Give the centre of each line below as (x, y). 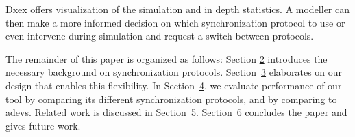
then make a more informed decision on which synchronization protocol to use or (175, 22)
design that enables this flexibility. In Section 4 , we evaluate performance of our (174, 85)
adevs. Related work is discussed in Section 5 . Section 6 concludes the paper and (176, 112)
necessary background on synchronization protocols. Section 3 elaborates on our (174, 72)
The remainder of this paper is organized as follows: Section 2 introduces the (167, 58)
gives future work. (43, 125)
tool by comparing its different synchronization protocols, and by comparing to (171, 98)
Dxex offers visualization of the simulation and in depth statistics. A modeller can (178, 9)
